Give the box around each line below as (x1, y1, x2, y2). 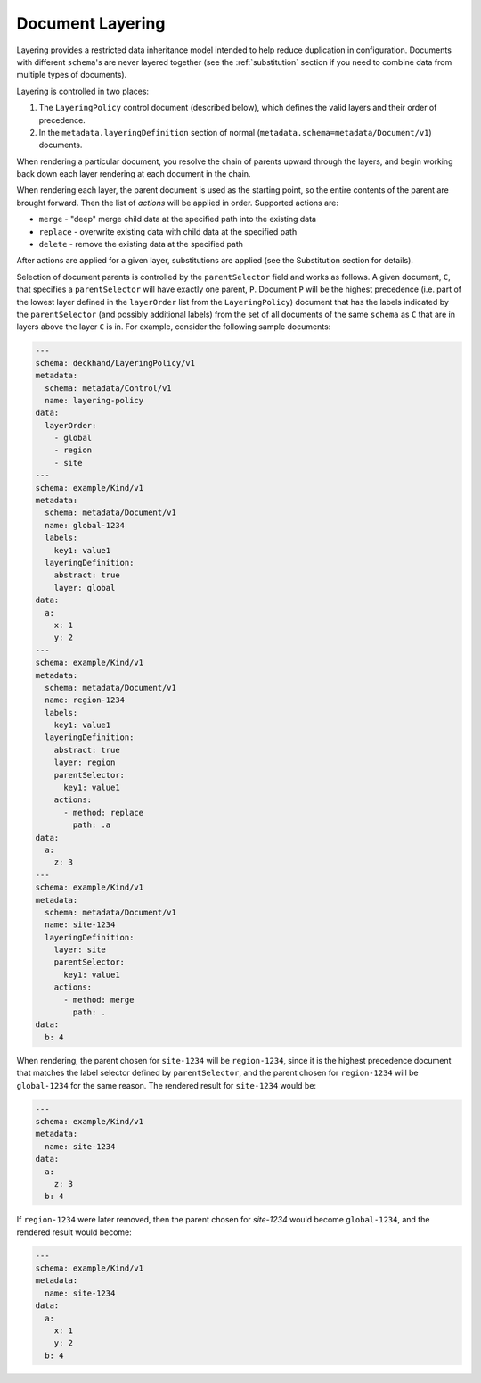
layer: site (53, 945, 107, 955)
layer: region (53, 758, 116, 767)
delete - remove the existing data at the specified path (38, 239, 244, 250)
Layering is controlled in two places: (16, 86, 150, 96)
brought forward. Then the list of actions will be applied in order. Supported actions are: (16, 197, 338, 208)
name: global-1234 (45, 520, 125, 530)
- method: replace (63, 807, 144, 817)
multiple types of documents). (16, 70, 127, 80)
